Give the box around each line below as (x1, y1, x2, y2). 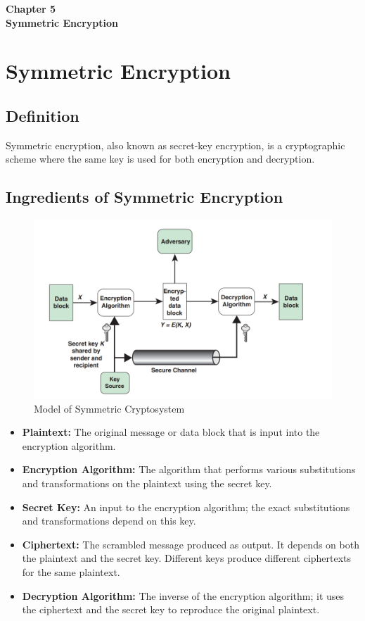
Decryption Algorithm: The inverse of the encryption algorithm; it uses (22, 588, 345, 603)
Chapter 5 (6, 1, 56, 15)
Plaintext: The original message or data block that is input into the (22, 425, 320, 439)
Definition (6, 104, 79, 126)
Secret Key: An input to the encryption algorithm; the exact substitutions (22, 499, 350, 514)
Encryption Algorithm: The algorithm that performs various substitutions (22, 462, 356, 477)
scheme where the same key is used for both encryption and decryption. (6, 151, 315, 166)
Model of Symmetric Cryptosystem (34, 401, 185, 415)
